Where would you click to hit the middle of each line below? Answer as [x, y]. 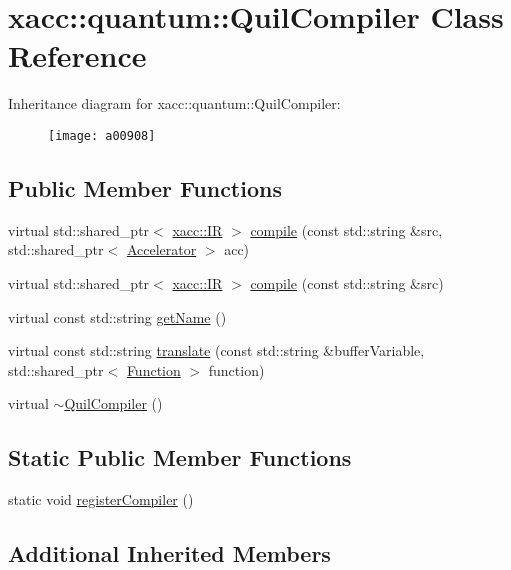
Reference [77, 55]
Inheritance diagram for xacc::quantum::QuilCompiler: [174, 103]
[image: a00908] [102, 135]
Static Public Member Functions [180, 457]
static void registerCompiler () [101, 499]
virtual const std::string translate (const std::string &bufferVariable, [216, 350]
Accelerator [161, 249]
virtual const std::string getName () [117, 316]
